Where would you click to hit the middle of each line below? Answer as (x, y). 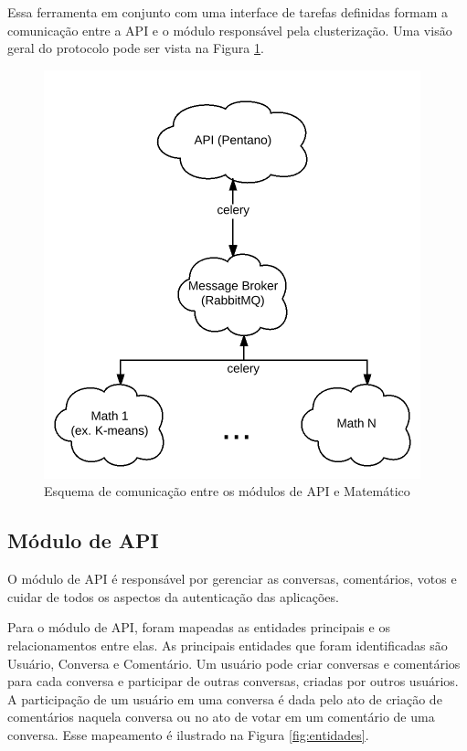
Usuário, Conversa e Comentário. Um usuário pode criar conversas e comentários (234, 663)
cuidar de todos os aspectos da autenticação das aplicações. (173, 596)
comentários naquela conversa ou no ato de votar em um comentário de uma (221, 717)
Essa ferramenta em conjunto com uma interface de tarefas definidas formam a (228, 12)
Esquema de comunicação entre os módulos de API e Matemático (227, 491)
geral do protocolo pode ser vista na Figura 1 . (136, 48)
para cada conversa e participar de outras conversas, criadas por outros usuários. (233, 681)
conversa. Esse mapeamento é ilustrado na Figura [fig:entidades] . (188, 734)
